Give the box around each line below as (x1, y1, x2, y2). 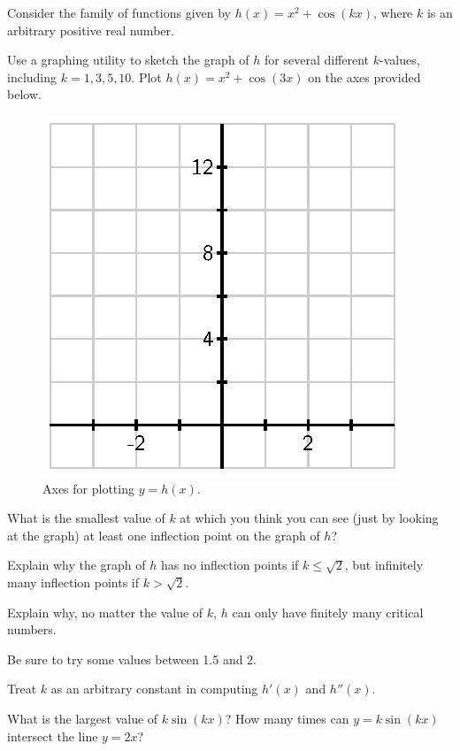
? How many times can (225, 709, 349, 727)
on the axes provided (308, 67, 421, 86)
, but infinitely (344, 556, 424, 574)
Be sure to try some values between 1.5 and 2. (7, 649, 257, 668)
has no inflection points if (161, 556, 299, 574)
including (7, 67, 57, 86)
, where (372, 4, 413, 21)
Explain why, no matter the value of (7, 602, 203, 621)
